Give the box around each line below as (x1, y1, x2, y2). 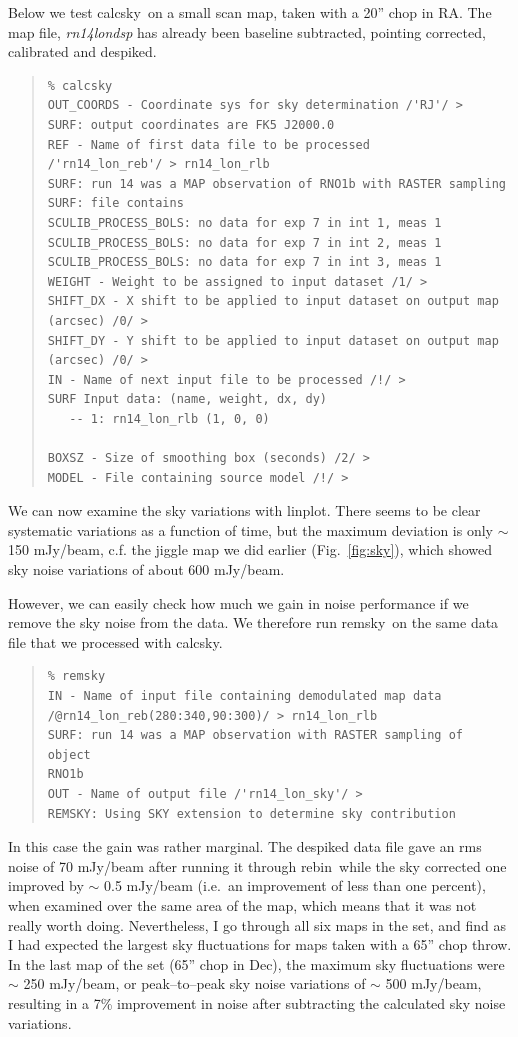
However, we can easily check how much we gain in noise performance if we (8, 592, 469, 613)
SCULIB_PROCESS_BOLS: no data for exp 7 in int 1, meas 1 (47, 215, 442, 230)
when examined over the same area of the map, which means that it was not (8, 894, 477, 915)
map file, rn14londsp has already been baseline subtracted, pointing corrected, (8, 21, 486, 42)
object (47, 747, 91, 762)
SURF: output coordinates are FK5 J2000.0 (47, 117, 335, 132)
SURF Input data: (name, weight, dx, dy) (47, 392, 327, 407)
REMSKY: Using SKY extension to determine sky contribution (47, 806, 456, 821)
